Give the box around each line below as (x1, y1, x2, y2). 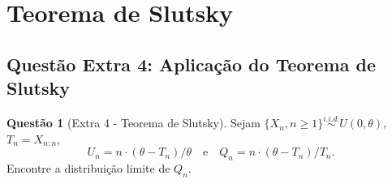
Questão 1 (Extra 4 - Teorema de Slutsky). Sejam (6, 114, 261, 131)
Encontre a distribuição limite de (6, 160, 170, 177)
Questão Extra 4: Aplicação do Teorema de (6, 51, 376, 76)
